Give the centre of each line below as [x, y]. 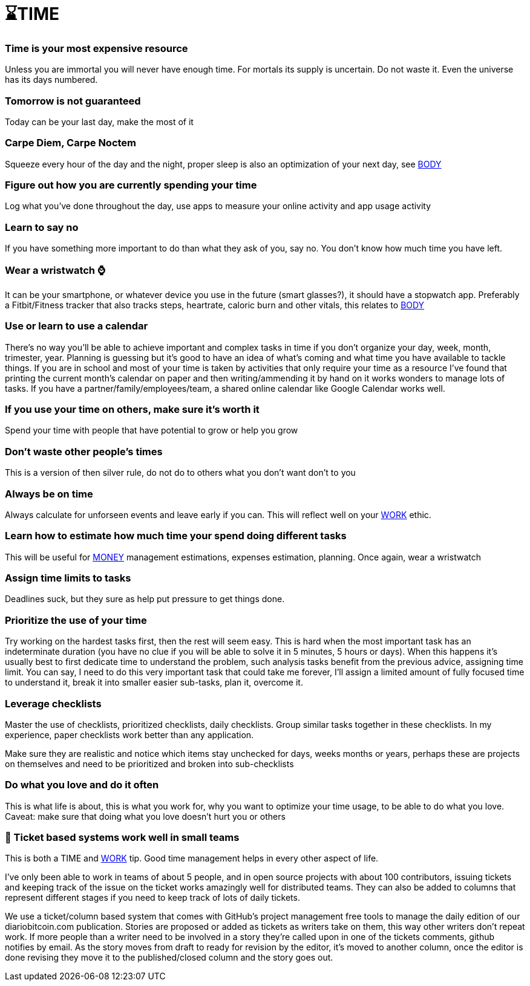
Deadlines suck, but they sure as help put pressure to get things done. [145, 599]
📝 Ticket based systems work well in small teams [122, 837]
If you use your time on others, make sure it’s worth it [132, 409]
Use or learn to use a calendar [77, 326]
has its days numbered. [51, 80]
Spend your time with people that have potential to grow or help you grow [152, 430]
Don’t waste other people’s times [84, 451]
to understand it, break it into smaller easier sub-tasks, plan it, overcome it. [154, 683]
